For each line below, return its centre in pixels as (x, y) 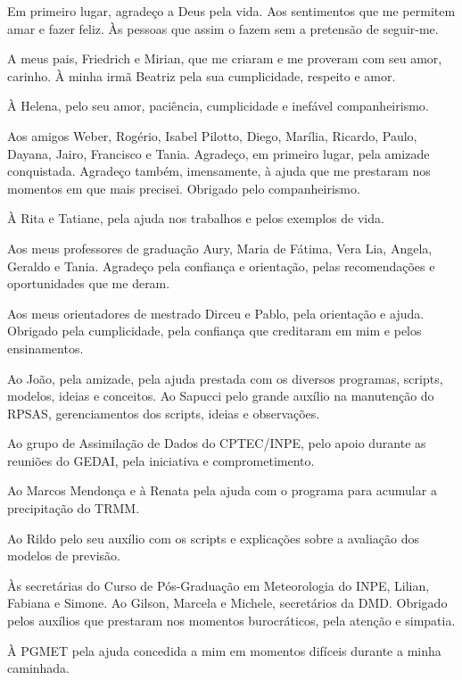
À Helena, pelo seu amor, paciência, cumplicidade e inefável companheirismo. (218, 106)
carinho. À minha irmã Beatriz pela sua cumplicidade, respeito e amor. (202, 75)
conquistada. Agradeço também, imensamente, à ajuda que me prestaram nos (219, 171)
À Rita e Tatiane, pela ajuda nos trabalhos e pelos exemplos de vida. (196, 218)
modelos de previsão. (64, 556)
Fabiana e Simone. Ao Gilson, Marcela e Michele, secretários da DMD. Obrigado (227, 603)
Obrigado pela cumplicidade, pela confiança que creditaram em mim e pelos (214, 331)
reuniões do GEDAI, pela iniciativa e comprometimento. (161, 460)
